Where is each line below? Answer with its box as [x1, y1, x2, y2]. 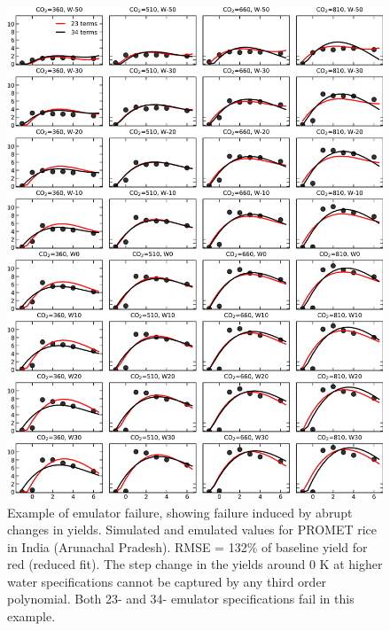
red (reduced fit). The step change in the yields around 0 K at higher [7, 555, 383, 573]
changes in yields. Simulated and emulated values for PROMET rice [7, 520, 378, 539]
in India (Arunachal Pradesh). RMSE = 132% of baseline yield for [7, 537, 368, 556]
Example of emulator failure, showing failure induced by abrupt [7, 502, 353, 521]
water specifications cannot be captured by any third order [7, 572, 327, 590]
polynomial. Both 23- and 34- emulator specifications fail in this [7, 589, 355, 608]
